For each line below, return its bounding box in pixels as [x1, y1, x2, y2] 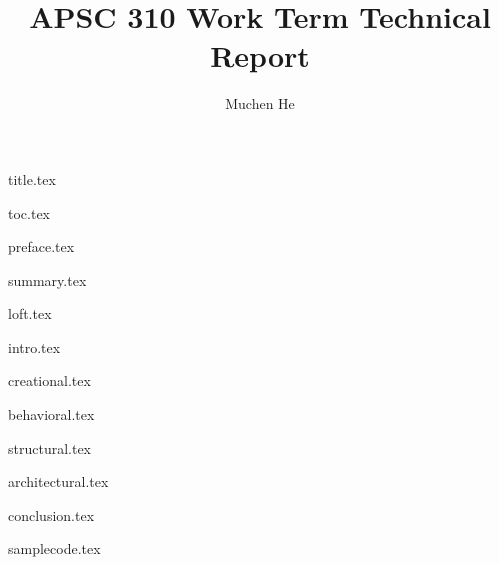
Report [210, 35, 310, 76]
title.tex [8, 168, 56, 189]
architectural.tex [8, 471, 109, 492]
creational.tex [8, 370, 91, 391]
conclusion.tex [8, 504, 95, 525]
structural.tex [8, 437, 92, 458]
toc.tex [8, 202, 50, 223]
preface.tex [8, 236, 75, 257]
